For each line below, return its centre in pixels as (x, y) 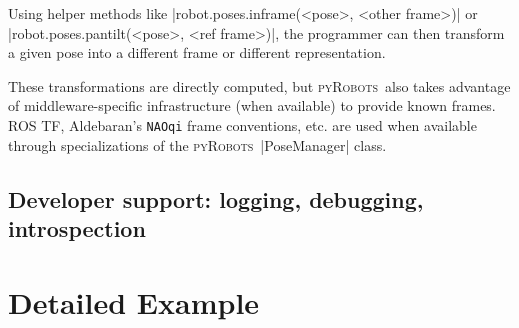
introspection (77, 228)
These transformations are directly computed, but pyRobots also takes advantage (259, 85)
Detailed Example (134, 301)
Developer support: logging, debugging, (216, 198)
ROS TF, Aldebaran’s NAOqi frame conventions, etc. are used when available (242, 124)
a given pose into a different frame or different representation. (197, 52)
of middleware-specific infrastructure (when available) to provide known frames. (252, 105)
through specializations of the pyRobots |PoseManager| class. (197, 144)
